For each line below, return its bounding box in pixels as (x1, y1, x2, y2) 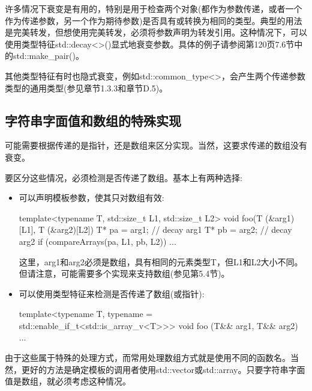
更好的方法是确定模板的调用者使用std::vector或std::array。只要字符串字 (21, 363, 297, 375)
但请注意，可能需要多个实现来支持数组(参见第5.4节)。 (19, 267, 230, 280)
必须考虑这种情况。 (55, 375, 131, 387)
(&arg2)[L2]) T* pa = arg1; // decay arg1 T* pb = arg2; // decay (47, 223, 292, 236)
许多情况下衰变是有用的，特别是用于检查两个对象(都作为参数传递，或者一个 (5, 2, 302, 14)
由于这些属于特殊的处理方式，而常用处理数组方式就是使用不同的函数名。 (5, 351, 290, 364)
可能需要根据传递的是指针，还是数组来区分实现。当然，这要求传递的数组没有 (5, 139, 307, 152)
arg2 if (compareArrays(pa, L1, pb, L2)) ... (19, 235, 176, 247)
